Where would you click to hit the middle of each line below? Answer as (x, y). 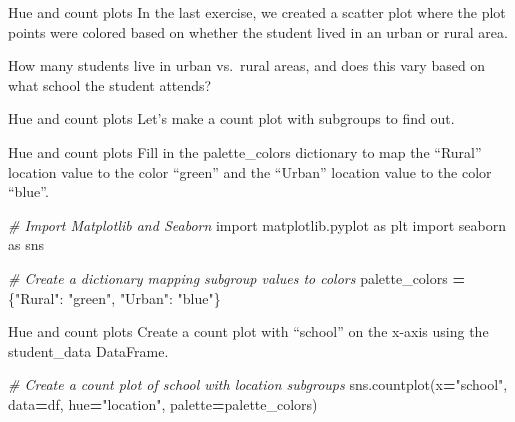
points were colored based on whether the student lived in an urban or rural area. (258, 31)
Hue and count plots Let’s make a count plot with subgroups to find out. (231, 118)
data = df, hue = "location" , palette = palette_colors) (163, 403)
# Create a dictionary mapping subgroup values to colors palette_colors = (236, 277)
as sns (26, 244)
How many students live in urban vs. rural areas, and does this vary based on (247, 65)
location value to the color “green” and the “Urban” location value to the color (250, 171)
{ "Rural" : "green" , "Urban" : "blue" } (114, 297)
